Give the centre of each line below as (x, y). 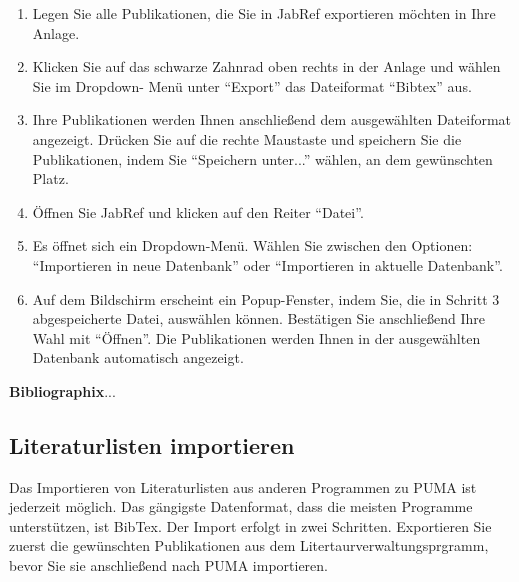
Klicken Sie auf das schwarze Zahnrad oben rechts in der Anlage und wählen (266, 66)
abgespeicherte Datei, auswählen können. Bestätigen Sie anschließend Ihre (259, 318)
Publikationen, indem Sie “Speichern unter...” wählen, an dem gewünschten (262, 158)
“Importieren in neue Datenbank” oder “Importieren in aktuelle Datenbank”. (267, 264)
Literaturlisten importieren (152, 444)
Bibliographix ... (62, 390)
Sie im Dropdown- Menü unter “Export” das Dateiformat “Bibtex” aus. (252, 85)
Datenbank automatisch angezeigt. (138, 357)
